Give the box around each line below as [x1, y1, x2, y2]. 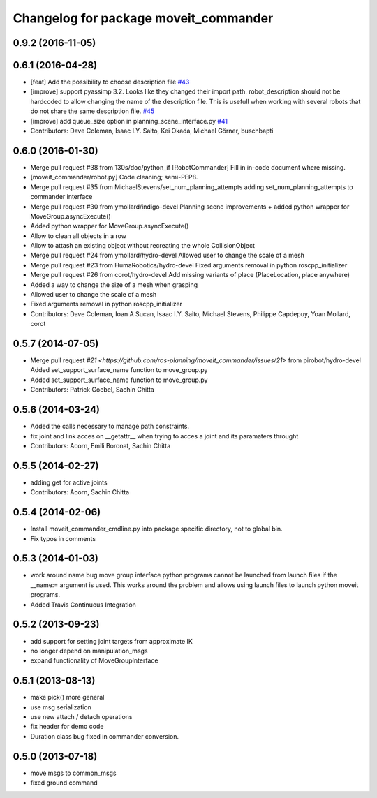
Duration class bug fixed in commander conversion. [30, 732, 179, 740]
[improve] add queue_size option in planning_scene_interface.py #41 [30, 117, 228, 125]
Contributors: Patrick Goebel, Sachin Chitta [30, 385, 155, 394]
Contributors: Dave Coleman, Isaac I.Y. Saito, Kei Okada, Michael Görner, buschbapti [30, 126, 274, 135]
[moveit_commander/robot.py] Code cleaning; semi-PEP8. [30, 173, 198, 182]
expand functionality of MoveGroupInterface [30, 656, 158, 665]
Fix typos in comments [30, 534, 96, 542]
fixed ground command [30, 778, 98, 787]
